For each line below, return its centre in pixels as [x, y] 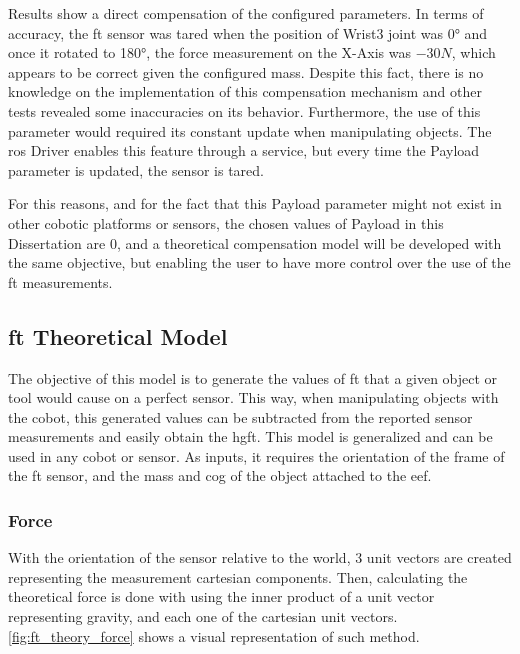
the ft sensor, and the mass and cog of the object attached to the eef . [220, 475]
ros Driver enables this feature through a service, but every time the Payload [244, 150]
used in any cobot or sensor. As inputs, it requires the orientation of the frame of [256, 455]
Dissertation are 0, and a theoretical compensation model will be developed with [255, 242]
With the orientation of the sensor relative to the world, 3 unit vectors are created [260, 557]
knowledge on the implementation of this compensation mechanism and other [245, 91]
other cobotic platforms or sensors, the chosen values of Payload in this [226, 222]
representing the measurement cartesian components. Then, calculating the [238, 576]
